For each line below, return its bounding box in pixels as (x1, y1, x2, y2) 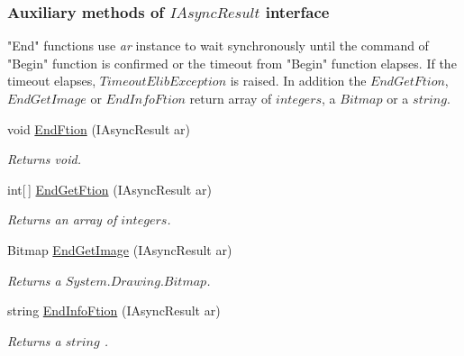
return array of (189, 89, 272, 107)
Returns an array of (7, 210, 117, 229)
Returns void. (7, 150, 81, 169)
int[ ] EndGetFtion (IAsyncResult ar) (7, 179, 212, 198)
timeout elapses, (7, 71, 96, 90)
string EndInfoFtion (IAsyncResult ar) (7, 301, 221, 320)
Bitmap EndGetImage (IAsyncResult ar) (7, 240, 232, 259)
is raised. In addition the (230, 71, 367, 90)
